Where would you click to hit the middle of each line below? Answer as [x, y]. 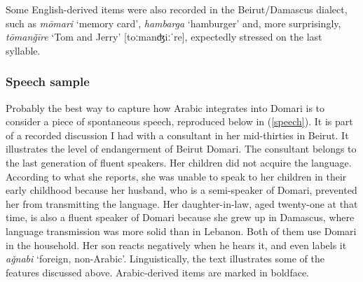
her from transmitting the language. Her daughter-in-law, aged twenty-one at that [182, 203]
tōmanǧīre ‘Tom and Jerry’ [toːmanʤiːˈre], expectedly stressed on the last [164, 37]
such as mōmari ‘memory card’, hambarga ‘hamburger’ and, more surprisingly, [173, 23]
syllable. [23, 50]
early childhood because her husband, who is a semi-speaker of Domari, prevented [181, 190]
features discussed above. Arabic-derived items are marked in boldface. [158, 272]
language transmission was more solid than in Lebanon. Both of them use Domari [181, 231]
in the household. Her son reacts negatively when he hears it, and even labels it [176, 245]
